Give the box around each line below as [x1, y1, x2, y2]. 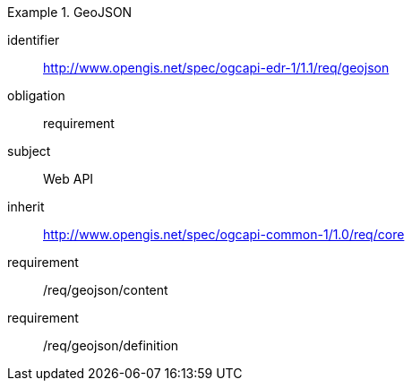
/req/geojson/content [43, 282, 168, 297]
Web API [43, 171, 94, 186]
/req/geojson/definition [43, 338, 179, 353]
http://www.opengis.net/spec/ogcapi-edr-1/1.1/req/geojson [43, 60, 390, 75]
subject [7, 143, 51, 159]
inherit [7, 199, 45, 214]
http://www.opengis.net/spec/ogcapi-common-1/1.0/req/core [43, 227, 405, 242]
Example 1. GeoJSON [7, 4, 133, 20]
